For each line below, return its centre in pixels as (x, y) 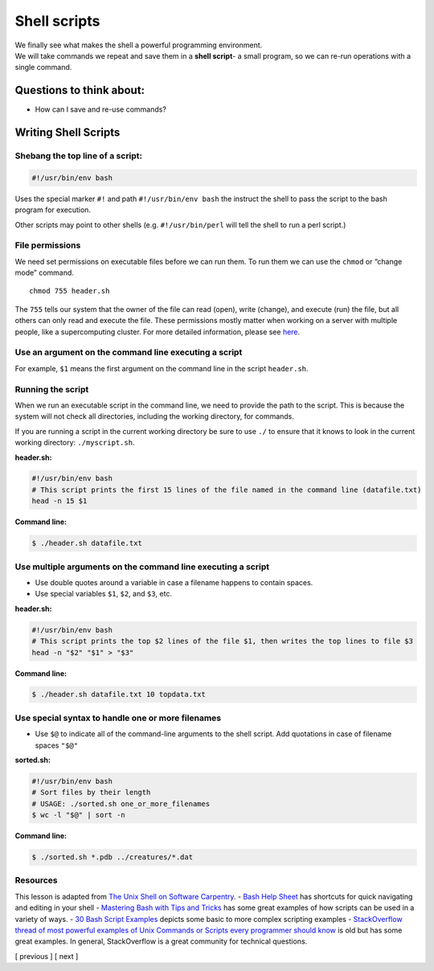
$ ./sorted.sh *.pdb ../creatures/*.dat (112, 857)
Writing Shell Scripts (68, 133)
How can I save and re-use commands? (100, 109)
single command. (43, 68)
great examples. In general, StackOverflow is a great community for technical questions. (161, 941)
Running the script (52, 389)
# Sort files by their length (91, 793)
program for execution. (53, 210)
